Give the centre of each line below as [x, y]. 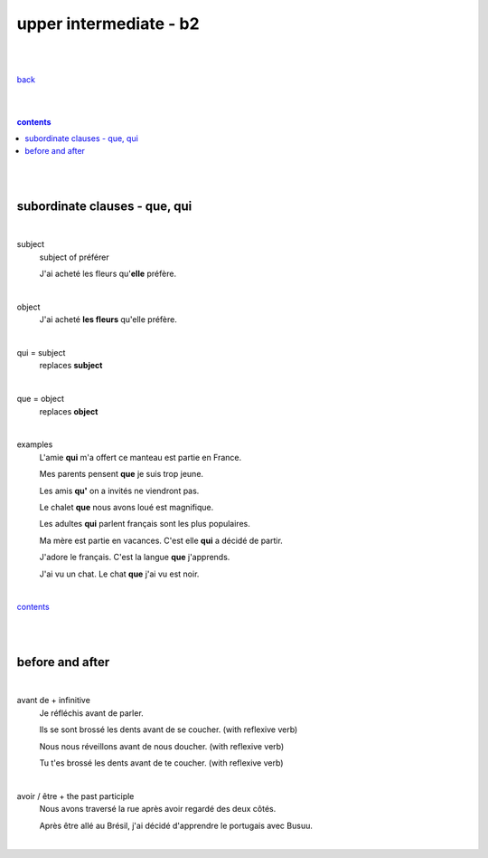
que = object [41, 399]
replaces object [69, 411]
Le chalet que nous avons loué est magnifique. [127, 507]
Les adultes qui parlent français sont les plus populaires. [145, 524]
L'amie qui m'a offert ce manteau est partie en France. [141, 457]
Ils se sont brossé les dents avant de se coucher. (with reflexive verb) [169, 729]
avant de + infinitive [53, 701]
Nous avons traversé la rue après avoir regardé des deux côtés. [158, 809]
